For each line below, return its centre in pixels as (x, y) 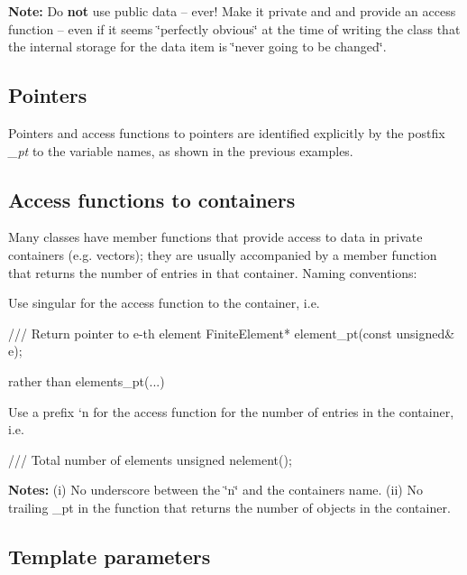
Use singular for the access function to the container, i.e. (164, 303)
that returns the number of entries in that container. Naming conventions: (213, 272)
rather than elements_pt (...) (87, 380)
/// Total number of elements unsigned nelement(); (150, 459)
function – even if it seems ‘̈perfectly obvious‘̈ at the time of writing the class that (234, 28)
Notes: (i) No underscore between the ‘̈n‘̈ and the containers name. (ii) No (215, 490)
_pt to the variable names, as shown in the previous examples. (181, 150)
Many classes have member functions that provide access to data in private (215, 237)
